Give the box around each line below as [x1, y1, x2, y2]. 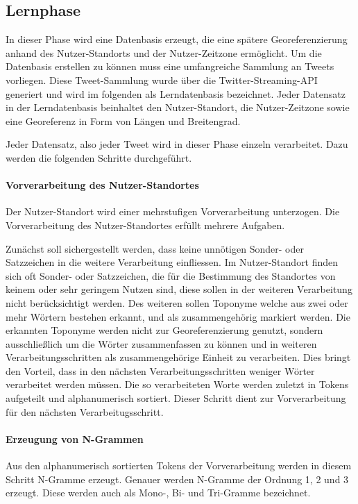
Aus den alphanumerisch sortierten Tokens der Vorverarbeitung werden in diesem [6, 458, 352, 473]
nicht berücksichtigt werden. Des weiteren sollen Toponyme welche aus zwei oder [6, 295, 348, 310]
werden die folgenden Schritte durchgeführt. [6, 150, 192, 165]
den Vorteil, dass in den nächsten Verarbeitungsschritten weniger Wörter [6, 363, 315, 378]
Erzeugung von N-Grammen [6, 431, 144, 446]
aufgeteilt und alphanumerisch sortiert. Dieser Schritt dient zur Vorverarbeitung [6, 391, 346, 405]
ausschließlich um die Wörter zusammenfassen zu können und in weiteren [6, 336, 317, 351]
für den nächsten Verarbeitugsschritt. [6, 404, 164, 419]
